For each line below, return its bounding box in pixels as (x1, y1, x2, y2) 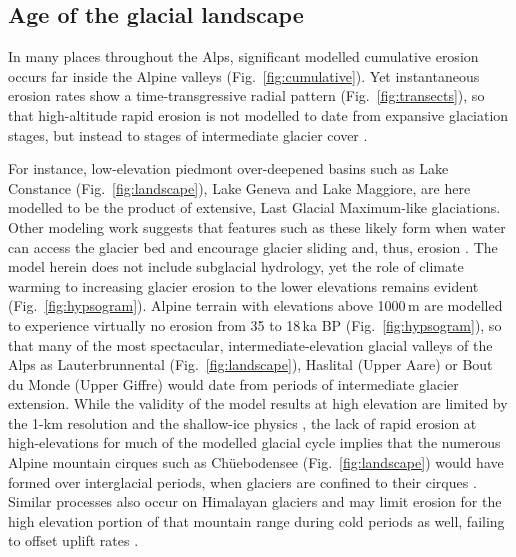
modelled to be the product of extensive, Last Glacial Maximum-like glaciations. (8, 197, 501, 218)
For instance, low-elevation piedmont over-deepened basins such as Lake (8, 158, 449, 179)
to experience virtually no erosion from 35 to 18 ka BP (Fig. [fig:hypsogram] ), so (8, 314, 502, 335)
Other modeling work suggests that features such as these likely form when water (8, 216, 506, 237)
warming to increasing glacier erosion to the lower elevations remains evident (8, 275, 479, 296)
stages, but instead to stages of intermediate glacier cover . (8, 124, 368, 145)
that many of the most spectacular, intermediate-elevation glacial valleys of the (8, 334, 493, 355)
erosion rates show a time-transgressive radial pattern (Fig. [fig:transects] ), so (8, 85, 485, 106)
